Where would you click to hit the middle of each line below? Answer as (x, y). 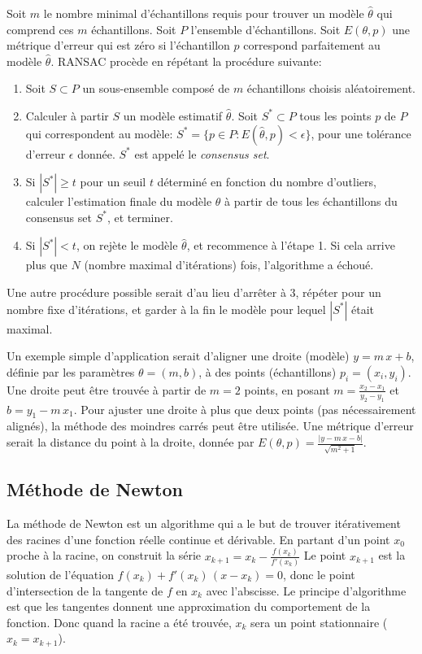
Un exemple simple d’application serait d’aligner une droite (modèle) (178, 356)
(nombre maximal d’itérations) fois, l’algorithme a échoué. (229, 265)
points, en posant (287, 389)
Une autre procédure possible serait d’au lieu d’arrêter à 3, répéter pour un (194, 292)
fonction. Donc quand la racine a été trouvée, (119, 622)
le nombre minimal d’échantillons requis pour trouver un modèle (204, 13)
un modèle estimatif (173, 115)
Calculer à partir (67, 115)
